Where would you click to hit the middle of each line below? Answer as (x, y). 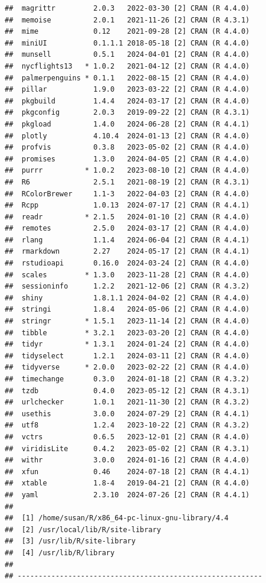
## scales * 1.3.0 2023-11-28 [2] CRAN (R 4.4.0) (127, 275)
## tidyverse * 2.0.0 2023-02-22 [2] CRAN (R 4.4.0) (127, 367)
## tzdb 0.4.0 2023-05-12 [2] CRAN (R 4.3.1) (127, 391)
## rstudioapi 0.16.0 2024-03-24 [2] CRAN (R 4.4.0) (127, 263)
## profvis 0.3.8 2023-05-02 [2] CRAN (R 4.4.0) (127, 148)
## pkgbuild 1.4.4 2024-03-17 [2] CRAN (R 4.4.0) (127, 101)
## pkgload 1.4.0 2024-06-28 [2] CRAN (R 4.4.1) (127, 124)
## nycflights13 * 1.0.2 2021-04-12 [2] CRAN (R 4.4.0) (127, 66)
